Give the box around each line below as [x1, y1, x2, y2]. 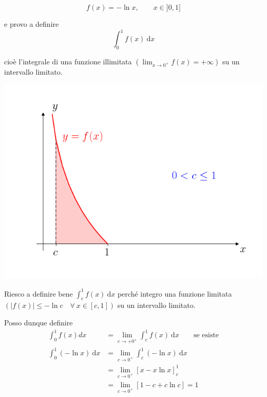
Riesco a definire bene [4, 288, 73, 299]
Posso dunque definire [4, 317, 73, 327]
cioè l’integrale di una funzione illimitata [4, 56, 132, 66]
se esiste [193, 332, 219, 339]
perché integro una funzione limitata [117, 288, 232, 299]
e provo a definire [4, 19, 59, 29]
